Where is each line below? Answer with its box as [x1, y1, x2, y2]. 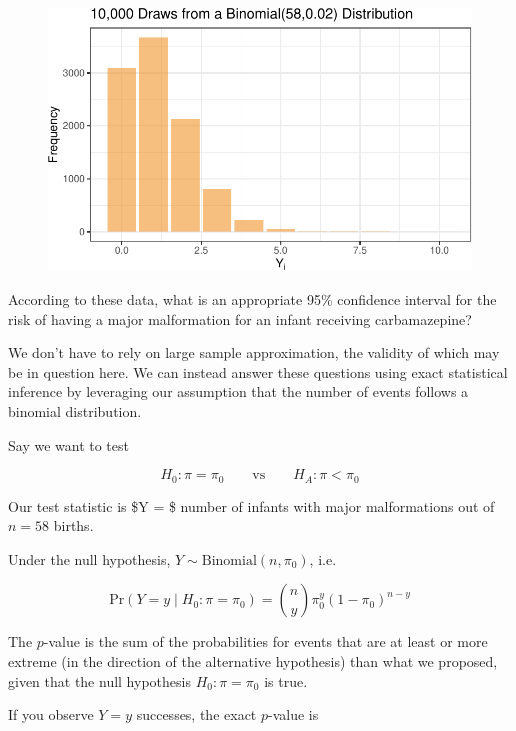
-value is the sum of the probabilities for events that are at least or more [43, 631, 488, 652]
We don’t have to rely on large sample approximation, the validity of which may [8, 342, 500, 363]
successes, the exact [136, 704, 257, 725]
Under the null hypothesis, [8, 548, 171, 569]
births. [53, 515, 94, 536]
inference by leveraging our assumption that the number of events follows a [8, 381, 469, 402]
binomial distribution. [8, 400, 142, 421]
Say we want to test [8, 434, 129, 455]
